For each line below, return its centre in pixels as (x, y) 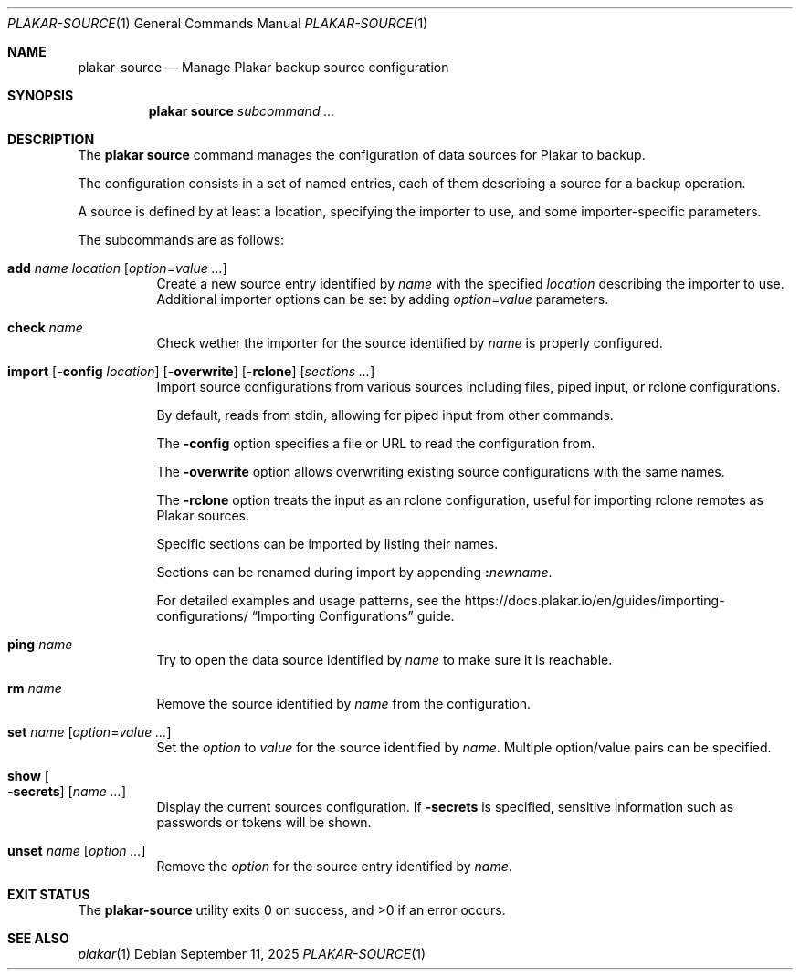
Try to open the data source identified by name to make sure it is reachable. (384, 660)
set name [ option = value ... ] (89, 732)
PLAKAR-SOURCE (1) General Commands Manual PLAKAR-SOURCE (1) (218, 23)
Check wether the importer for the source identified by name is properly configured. (410, 343)
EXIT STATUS (49, 894)
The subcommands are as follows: (181, 240)
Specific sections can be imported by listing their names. (327, 544)
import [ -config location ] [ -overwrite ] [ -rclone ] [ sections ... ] (191, 371)
